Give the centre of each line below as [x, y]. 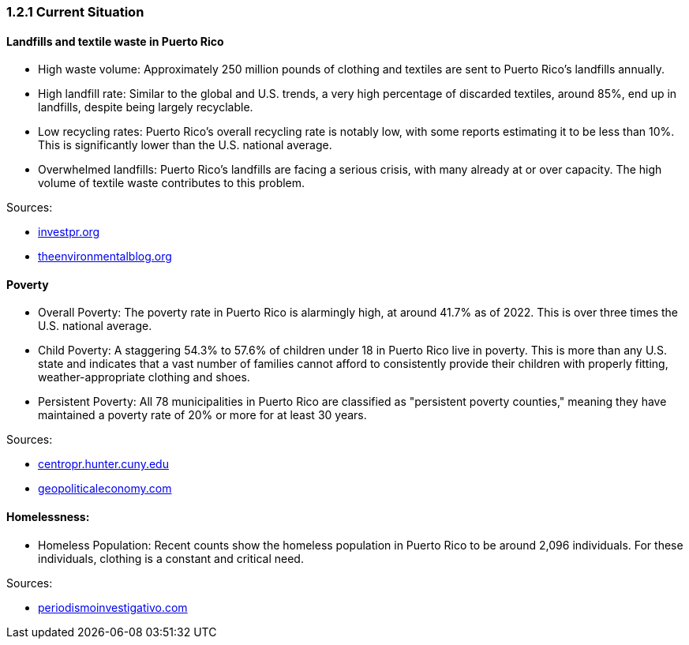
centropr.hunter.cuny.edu [103, 464]
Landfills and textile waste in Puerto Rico [115, 41]
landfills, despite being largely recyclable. [146, 107]
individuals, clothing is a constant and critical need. [171, 558]
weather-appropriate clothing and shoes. [144, 377]
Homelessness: [48, 517]
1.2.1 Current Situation [75, 12]
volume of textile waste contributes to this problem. [172, 183]
